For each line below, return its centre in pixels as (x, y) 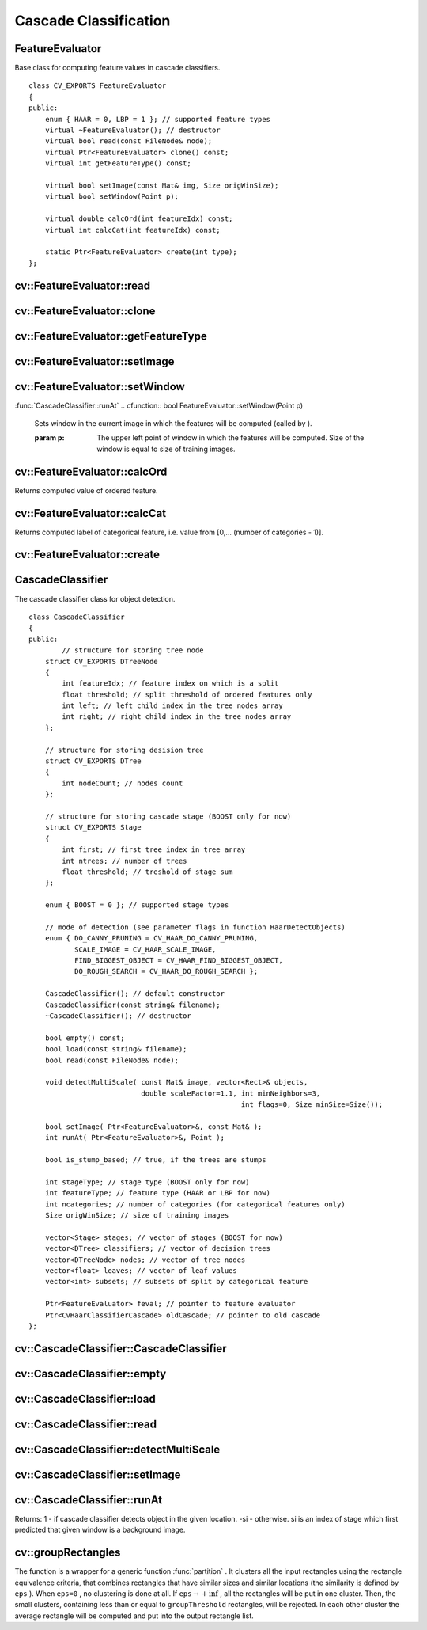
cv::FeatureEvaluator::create (87, 555)
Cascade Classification (93, 21)
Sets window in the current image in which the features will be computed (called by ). (173, 424)
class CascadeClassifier (77, 617)
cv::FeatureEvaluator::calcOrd (91, 471)
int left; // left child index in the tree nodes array (173, 706)
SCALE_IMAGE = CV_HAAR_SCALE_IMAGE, (145, 949)
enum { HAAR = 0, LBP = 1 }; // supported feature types (157, 119)
